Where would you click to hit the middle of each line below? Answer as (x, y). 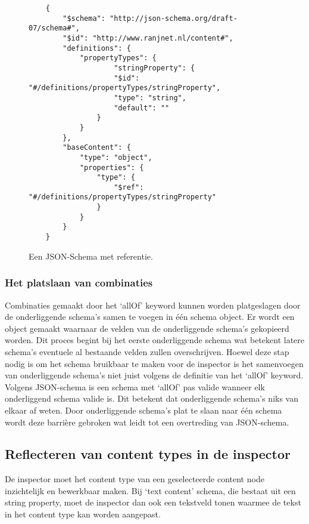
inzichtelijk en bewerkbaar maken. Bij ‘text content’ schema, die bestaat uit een (150, 490)
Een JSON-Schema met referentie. (91, 256)
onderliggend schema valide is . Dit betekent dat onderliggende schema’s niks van (152, 398)
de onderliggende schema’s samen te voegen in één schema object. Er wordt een (150, 317)
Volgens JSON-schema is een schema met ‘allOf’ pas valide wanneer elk (135, 386)
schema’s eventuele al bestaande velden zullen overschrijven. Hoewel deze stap (147, 351)
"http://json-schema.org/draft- (174, 18)
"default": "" (142, 108)
